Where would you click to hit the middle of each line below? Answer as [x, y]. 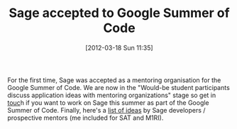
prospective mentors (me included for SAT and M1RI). [86, 118]
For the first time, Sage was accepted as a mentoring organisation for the [114, 80]
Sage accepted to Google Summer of [119, 13]
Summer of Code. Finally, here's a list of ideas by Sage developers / [106, 110]
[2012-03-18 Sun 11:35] [119, 47]
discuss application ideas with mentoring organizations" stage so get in [112, 95]
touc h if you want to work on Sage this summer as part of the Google [108, 102]
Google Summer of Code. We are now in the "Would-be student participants [119, 87]
